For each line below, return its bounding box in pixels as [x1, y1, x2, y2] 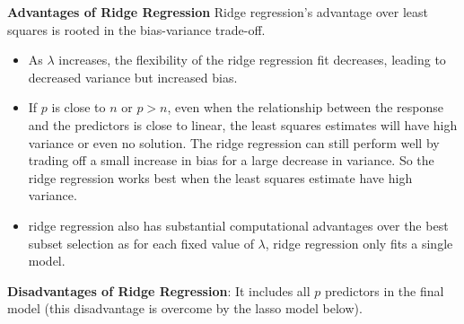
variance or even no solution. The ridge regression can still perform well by [28, 133, 440, 152]
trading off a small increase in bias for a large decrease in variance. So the [28, 151, 434, 170]
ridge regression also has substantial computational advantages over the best [28, 215, 449, 234]
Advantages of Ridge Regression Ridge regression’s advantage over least [7, 3, 428, 21]
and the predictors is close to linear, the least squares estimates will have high [28, 115, 458, 134]
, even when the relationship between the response [167, 98, 444, 117]
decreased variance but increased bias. [28, 67, 238, 86]
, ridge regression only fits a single [265, 233, 453, 252]
